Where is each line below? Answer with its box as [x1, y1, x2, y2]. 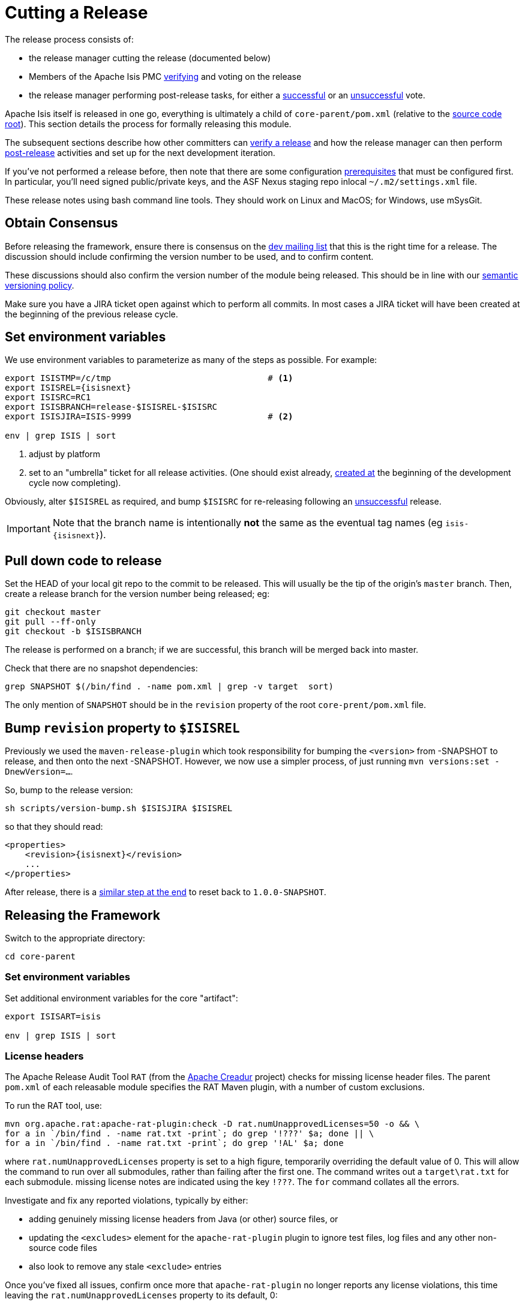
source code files [29, 1243, 97, 1253]
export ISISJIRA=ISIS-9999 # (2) [5, 412, 293, 422]
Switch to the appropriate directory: [5, 932, 145, 943]
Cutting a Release [5, 2, 148, 23]
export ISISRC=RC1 [5, 392, 91, 403]
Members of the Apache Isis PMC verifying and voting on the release [29, 71, 302, 82]
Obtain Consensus [5, 215, 118, 231]
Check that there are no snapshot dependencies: [5, 663, 198, 674]
